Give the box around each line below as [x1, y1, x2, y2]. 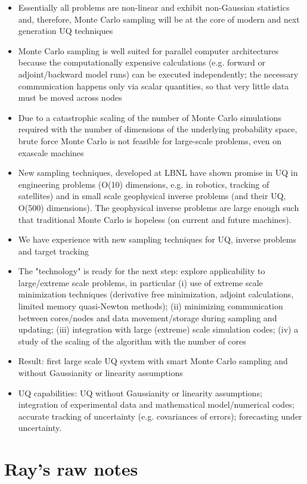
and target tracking [18, 244, 89, 257]
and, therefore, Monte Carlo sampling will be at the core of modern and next [18, 13, 300, 25]
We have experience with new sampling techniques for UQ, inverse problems [18, 233, 297, 246]
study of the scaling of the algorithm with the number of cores [18, 334, 246, 347]
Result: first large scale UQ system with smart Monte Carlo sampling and [18, 355, 288, 367]
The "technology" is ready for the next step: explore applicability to [18, 265, 265, 277]
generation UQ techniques [18, 24, 113, 37]
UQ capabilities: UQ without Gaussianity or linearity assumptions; [18, 386, 262, 399]
